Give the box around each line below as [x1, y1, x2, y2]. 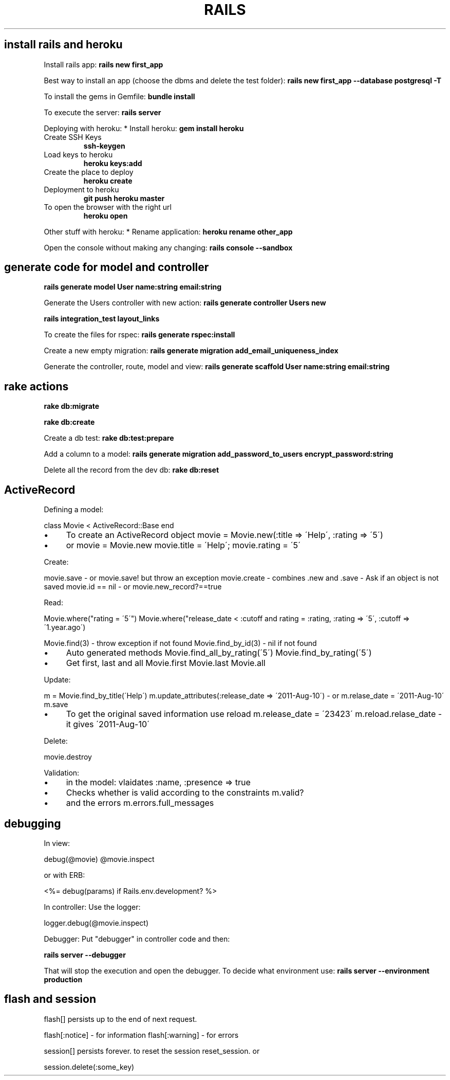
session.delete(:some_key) [44, 1062, 135, 1071]
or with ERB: [44, 870, 85, 879]
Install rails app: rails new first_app [44, 60, 163, 69]
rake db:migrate [44, 402, 100, 411]
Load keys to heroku [44, 150, 113, 159]
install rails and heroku [4, 38, 123, 51]
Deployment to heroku [44, 185, 119, 194]
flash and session [4, 993, 96, 1006]
